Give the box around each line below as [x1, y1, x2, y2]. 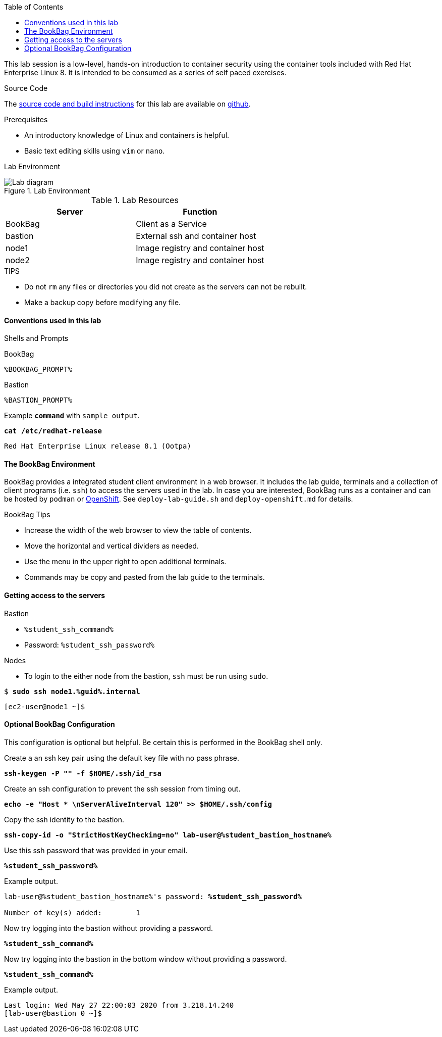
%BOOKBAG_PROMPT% [4, 365, 72, 374]
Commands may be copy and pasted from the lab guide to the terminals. [24, 573, 265, 582]
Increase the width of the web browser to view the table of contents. [24, 526, 252, 535]
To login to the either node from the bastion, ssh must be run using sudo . [24, 671, 268, 680]
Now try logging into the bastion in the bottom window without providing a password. [4, 954, 287, 963]
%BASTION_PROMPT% [4, 396, 72, 405]
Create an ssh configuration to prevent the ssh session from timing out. [4, 784, 241, 793]
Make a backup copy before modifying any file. [24, 298, 181, 307]
